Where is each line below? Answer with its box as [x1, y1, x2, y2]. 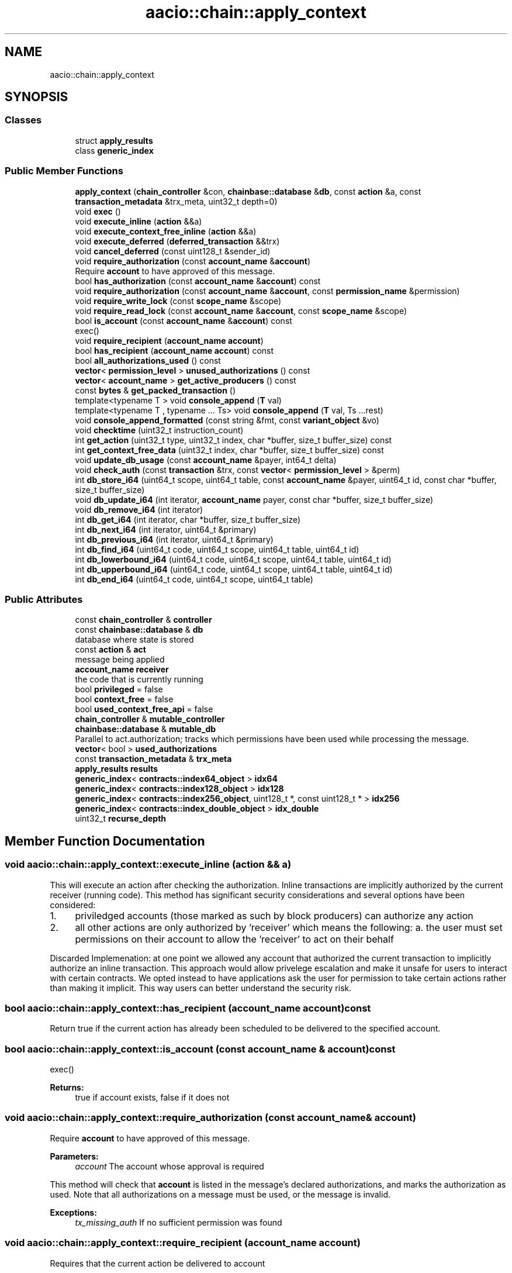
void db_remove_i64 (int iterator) [75, 504, 203, 515]
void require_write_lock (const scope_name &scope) [75, 295, 282, 306]
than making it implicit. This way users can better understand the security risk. [50, 982, 352, 993]
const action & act [75, 644, 146, 655]
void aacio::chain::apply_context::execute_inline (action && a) [5, 858, 292, 871]
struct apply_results [75, 135, 153, 146]
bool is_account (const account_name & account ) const [75, 315, 292, 326]
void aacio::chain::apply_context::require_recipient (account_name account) [5, 1237, 361, 1249]
